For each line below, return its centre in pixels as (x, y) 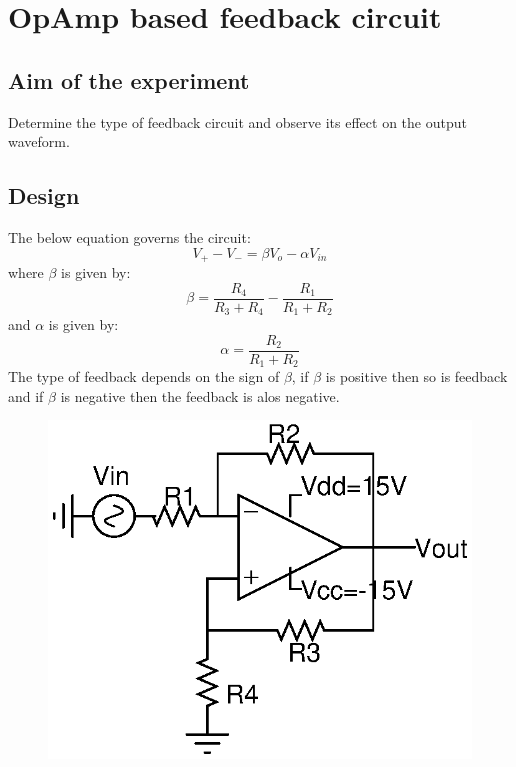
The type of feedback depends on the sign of (144, 376)
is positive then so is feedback (416, 376)
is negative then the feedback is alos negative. (200, 395)
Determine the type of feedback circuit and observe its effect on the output (237, 121)
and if (26, 395)
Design (44, 195)
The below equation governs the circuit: (129, 236)
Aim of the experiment (129, 79)
